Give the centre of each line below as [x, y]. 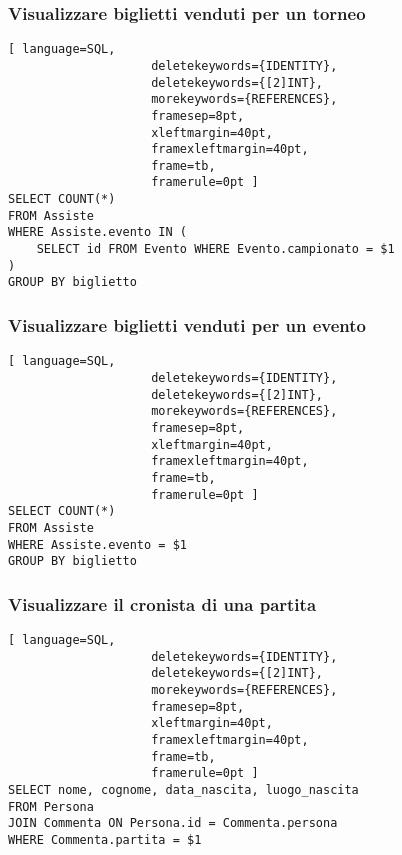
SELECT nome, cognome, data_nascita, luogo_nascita [183, 789]
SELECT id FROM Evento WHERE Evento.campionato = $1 [215, 249]
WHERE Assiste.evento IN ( [97, 232]
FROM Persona [51, 806]
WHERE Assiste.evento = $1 [97, 544]
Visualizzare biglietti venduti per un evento [187, 324]
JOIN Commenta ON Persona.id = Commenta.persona [173, 823]
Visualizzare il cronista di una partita [162, 603]
